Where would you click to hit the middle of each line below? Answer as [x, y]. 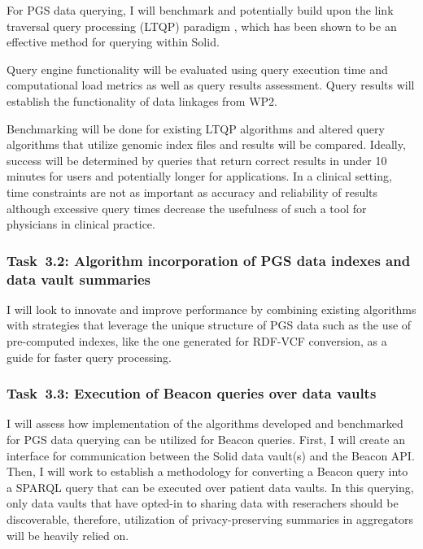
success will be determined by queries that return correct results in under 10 [197, 160]
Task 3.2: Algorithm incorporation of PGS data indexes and [209, 260]
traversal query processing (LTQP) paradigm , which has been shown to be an [202, 26]
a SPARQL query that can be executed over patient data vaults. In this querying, [210, 487]
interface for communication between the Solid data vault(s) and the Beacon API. [211, 455]
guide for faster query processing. [89, 357]
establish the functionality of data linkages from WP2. [142, 100]
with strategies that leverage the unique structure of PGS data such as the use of [209, 325]
